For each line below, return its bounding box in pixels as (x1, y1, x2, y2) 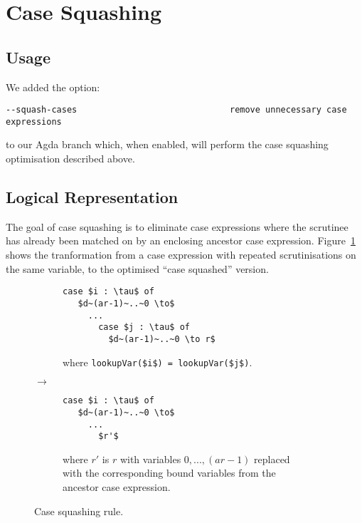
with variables (119, 451, 181, 466)
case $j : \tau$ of (98, 322, 190, 333)
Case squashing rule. (34, 503, 124, 518)
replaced (254, 451, 290, 466)
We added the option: (6, 79, 100, 94)
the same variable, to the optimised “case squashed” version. (6, 261, 269, 276)
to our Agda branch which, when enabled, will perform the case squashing (6, 137, 329, 152)
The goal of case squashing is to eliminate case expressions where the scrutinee (6, 219, 348, 234)
